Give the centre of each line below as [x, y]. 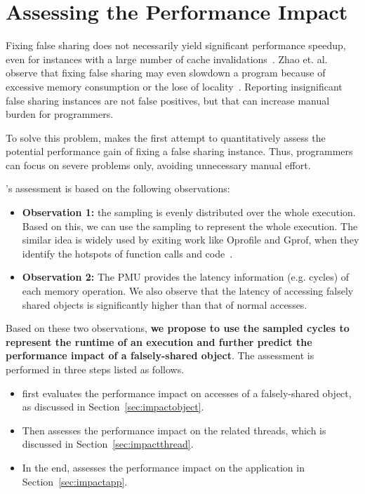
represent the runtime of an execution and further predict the [159, 341]
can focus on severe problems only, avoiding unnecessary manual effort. [158, 165]
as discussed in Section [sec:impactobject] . [113, 407]
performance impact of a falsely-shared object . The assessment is [160, 355]
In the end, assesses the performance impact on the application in [163, 467]
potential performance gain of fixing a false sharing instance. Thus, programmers [179, 151]
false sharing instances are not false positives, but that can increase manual [168, 100]
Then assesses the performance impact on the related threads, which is [174, 430]
